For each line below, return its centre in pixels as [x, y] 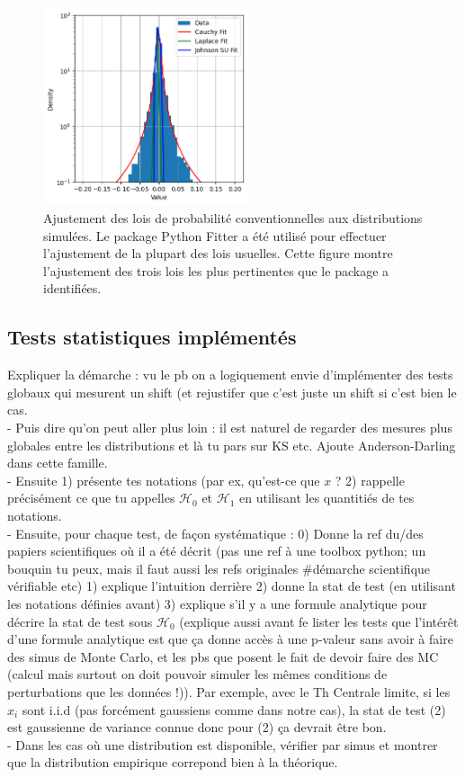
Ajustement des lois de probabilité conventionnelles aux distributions [233, 218]
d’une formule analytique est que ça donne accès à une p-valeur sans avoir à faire [230, 639]
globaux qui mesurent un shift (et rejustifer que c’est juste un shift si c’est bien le [232, 392]
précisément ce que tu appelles [91, 498]
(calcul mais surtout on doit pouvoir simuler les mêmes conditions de [197, 674]
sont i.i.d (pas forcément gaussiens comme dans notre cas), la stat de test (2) [234, 709]
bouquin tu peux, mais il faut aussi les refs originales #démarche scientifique [219, 568]
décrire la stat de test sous [80, 621]
